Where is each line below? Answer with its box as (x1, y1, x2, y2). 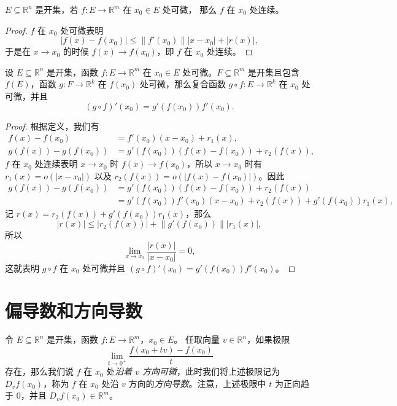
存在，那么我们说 (5, 365, 74, 378)
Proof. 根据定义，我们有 (5, 119, 99, 132)
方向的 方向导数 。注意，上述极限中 (128, 377, 266, 389)
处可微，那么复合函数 (139, 77, 226, 90)
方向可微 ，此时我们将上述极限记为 (142, 365, 280, 378)
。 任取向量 (174, 333, 220, 346)
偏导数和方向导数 (5, 297, 143, 322)
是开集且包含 (247, 65, 299, 78)
